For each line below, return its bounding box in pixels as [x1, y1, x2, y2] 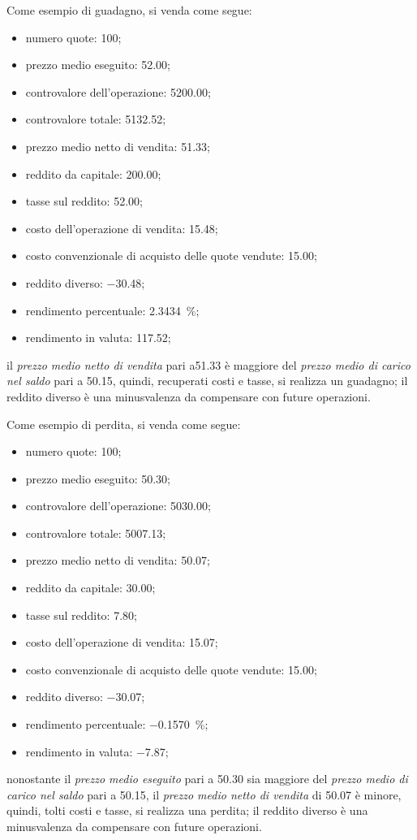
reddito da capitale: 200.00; [25, 165, 161, 182]
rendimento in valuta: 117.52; [25, 329, 171, 346]
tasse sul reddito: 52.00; [25, 193, 143, 210]
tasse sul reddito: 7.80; [25, 606, 137, 623]
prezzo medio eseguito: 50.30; [25, 470, 171, 487]
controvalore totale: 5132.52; [25, 110, 166, 128]
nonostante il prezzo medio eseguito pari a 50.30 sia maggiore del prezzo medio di [6, 770, 408, 787]
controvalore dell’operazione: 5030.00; [25, 497, 211, 514]
